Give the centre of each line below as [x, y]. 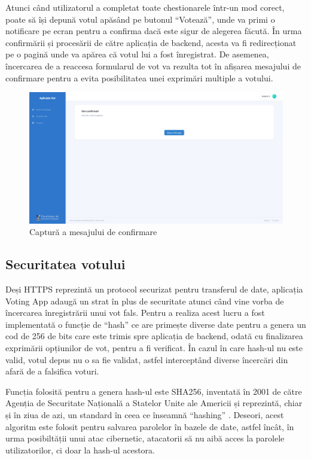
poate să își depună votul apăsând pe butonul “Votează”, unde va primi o [140, 19]
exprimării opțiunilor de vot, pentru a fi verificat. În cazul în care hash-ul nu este [154, 347]
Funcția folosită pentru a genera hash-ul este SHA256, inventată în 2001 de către [154, 391]
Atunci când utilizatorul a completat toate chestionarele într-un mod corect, [145, 7]
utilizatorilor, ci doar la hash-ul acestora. [80, 450]
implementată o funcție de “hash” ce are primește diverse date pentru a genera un [156, 324]
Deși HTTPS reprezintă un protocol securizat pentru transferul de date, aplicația [154, 289]
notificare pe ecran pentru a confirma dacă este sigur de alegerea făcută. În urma [154, 31]
